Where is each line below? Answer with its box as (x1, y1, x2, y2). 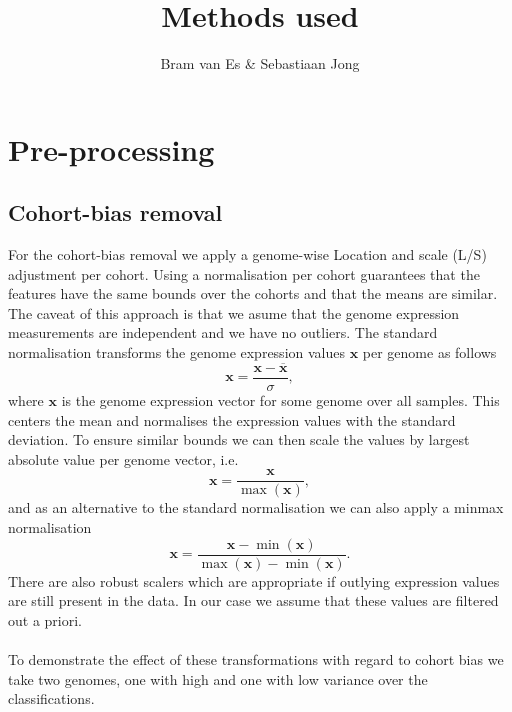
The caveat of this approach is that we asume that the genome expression (8, 302, 460, 323)
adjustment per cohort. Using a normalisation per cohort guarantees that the (8, 263, 480, 284)
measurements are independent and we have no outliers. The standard (8, 322, 438, 343)
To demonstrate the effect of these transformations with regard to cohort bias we (8, 649, 504, 670)
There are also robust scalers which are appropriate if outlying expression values (8, 570, 500, 591)
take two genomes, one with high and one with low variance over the (8, 668, 428, 689)
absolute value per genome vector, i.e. (8, 448, 239, 469)
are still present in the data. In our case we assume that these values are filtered (8, 590, 499, 611)
